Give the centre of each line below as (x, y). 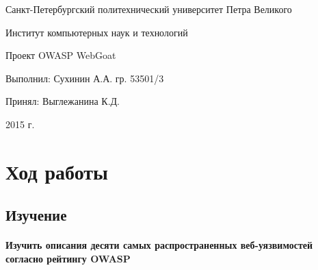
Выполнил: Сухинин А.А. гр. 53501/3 (85, 78)
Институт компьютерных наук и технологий (97, 32)
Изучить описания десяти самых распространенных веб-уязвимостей (159, 245)
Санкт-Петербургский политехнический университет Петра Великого (149, 9)
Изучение (36, 215)
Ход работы (57, 171)
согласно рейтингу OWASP (68, 258)
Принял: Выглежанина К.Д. (63, 101)
